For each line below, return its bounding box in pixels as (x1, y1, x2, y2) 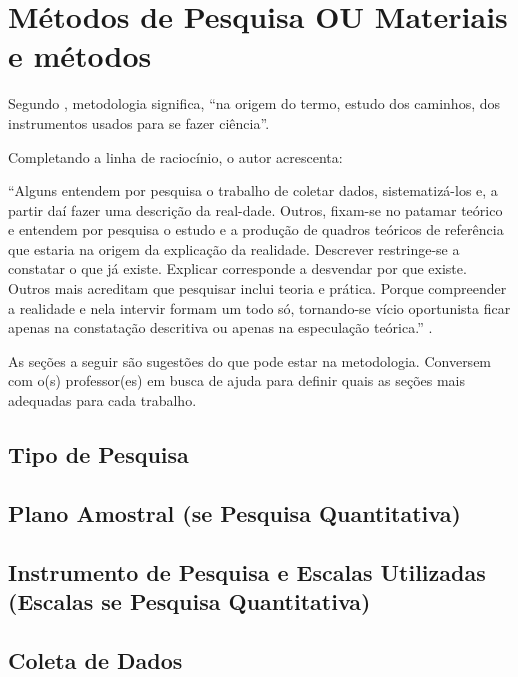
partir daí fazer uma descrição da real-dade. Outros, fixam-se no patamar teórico (8, 199, 503, 220)
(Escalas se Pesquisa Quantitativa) (8, 585, 371, 616)
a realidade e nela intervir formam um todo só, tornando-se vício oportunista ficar (8, 297, 511, 318)
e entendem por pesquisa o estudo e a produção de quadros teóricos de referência (8, 219, 504, 240)
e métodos (8, 35, 152, 76)
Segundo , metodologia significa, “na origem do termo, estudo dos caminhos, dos (8, 93, 501, 114)
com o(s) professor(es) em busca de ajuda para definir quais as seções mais (8, 370, 466, 391)
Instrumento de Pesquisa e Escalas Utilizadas (8, 556, 486, 587)
